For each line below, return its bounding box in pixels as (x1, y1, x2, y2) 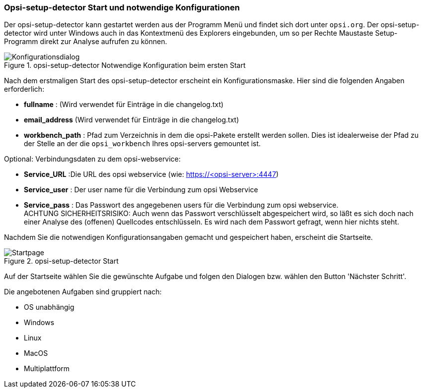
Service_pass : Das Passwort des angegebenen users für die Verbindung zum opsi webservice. (24, 201, 339, 210)
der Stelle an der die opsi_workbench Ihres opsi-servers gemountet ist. (24, 139, 261, 148)
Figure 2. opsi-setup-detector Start (4, 257, 119, 266)
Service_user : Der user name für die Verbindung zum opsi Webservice (24, 185, 258, 194)
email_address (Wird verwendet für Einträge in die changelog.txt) (24, 115, 239, 124)
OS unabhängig (24, 303, 74, 312)
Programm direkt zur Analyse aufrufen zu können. (4, 37, 167, 46)
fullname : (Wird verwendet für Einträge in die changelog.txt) (24, 100, 224, 109)
